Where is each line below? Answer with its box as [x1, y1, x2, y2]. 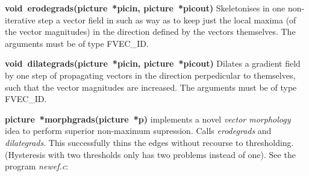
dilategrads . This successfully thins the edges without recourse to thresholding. [5, 136, 294, 148]
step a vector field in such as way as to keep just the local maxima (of [38, 13, 296, 26]
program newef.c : [5, 160, 69, 172]
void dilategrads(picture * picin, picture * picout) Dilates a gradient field [5, 57, 301, 70]
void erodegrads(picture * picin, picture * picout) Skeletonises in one [5, 2, 286, 14]
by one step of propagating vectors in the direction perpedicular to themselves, [5, 68, 296, 81]
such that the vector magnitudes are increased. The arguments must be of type [5, 80, 297, 93]
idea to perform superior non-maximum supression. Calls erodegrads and [5, 124, 272, 137]
